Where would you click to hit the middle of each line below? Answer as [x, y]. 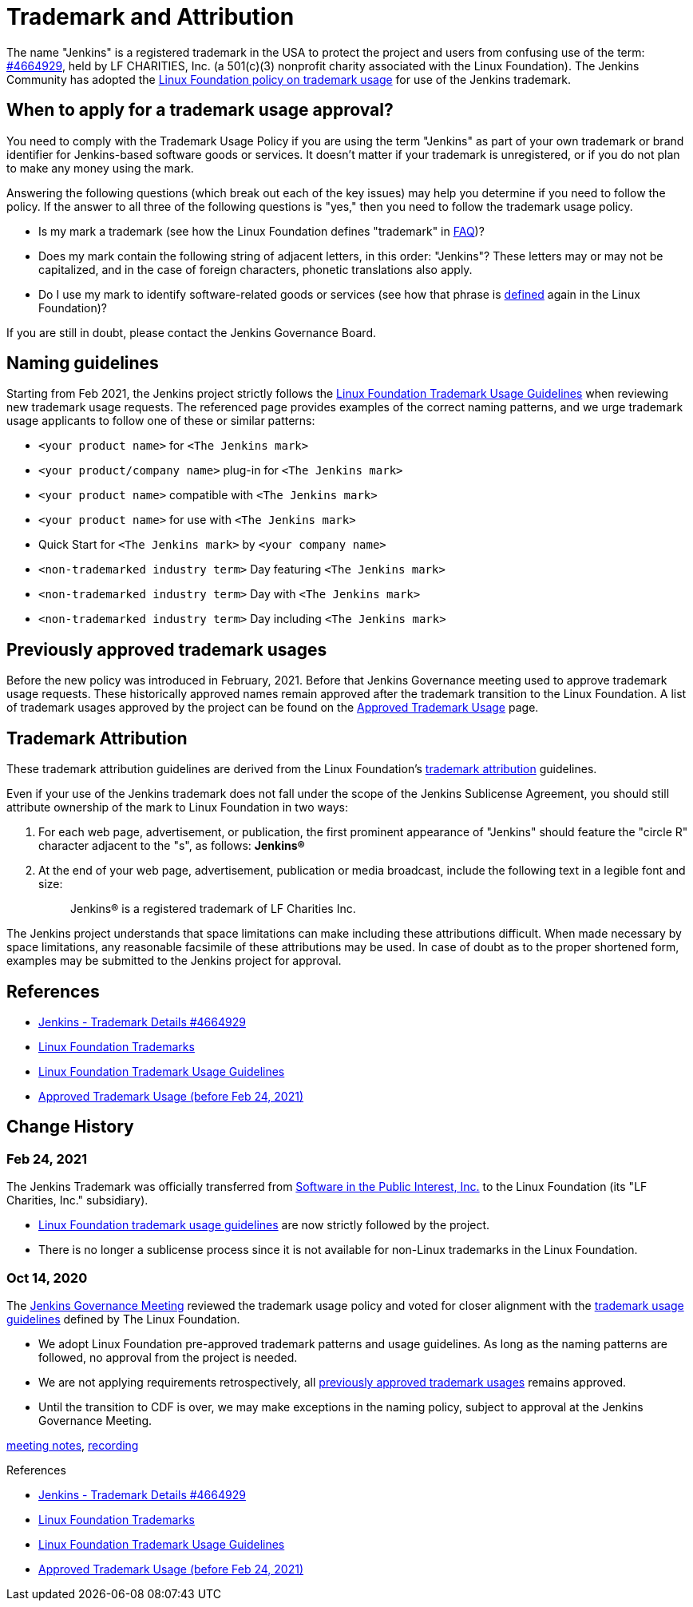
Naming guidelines [83, 363]
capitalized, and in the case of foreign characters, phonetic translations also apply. [255, 269]
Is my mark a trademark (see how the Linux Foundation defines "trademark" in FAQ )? [261, 231]
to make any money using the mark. [100, 168]
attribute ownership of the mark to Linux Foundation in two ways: [177, 807]
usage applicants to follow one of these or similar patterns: [161, 421]
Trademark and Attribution [150, 17]
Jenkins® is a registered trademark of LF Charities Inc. [213, 909]
